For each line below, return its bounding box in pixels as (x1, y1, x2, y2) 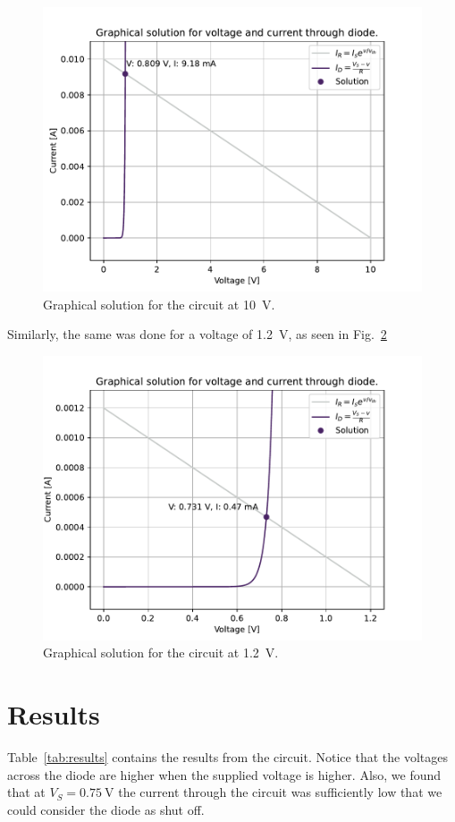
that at (7, 783, 46, 801)
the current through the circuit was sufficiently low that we (118, 783, 442, 801)
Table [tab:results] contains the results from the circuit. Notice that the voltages (7, 748, 448, 767)
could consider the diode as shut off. (7, 800, 205, 818)
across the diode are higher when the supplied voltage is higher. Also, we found (7, 765, 442, 784)
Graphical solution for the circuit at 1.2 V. (43, 643, 279, 662)
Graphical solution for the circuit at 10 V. (43, 294, 275, 313)
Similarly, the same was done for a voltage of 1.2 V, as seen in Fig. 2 (7, 325, 387, 343)
